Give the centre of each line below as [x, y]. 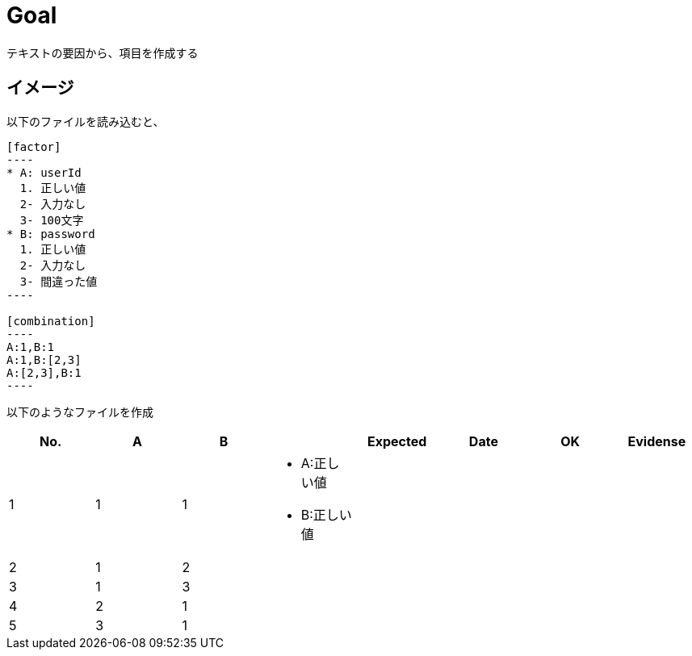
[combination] [51, 321]
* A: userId [44, 172]
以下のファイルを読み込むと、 [86, 121]
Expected [397, 441]
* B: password [51, 234]
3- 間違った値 [59, 281]
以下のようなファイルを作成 [80, 412]
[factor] [34, 146]
